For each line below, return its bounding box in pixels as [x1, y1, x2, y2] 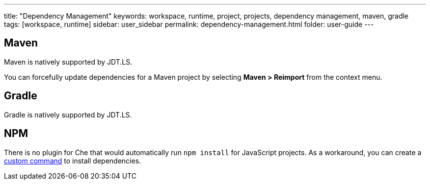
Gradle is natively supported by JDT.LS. [4, 110, 132, 119]
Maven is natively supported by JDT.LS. [4, 57, 133, 66]
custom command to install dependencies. [4, 156, 141, 165]
